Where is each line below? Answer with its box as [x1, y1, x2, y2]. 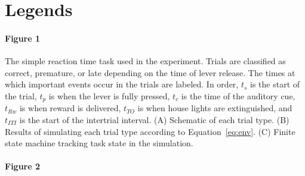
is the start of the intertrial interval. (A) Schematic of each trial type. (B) [19, 114, 289, 125]
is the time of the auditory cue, [181, 89, 295, 102]
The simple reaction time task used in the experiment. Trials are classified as [5, 55, 286, 67]
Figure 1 [5, 32, 41, 44]
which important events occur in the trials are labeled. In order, [5, 78, 239, 90]
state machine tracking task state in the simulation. [5, 137, 193, 149]
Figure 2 [5, 160, 41, 172]
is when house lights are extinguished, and [137, 102, 292, 114]
